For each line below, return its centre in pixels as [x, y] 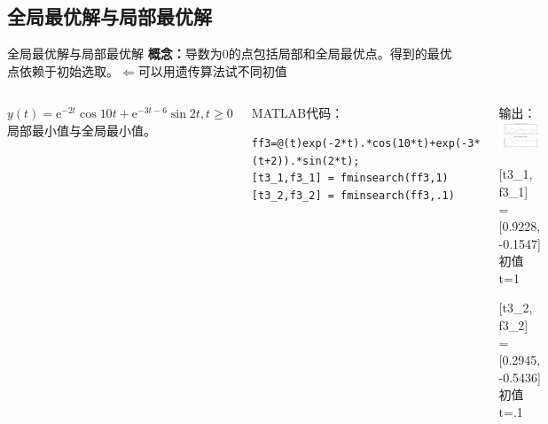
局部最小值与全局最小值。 [82, 130]
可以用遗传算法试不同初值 [212, 70]
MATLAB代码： [297, 113]
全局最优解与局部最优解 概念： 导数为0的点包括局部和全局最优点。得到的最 [223, 54]
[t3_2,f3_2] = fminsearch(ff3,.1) [353, 195]
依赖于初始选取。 [69, 70]
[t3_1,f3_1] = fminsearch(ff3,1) [350, 178]
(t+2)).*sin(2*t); [305, 161]
